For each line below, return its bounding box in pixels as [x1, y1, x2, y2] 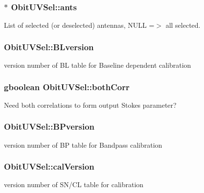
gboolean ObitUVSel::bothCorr [4, 80, 130, 93]
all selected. [165, 20, 201, 30]
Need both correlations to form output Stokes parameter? [4, 99, 177, 110]
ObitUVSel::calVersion [4, 160, 94, 173]
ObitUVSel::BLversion [4, 40, 94, 53]
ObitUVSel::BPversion [4, 120, 95, 133]
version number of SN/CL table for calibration [4, 179, 144, 190]
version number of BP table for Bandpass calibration [4, 139, 162, 150]
